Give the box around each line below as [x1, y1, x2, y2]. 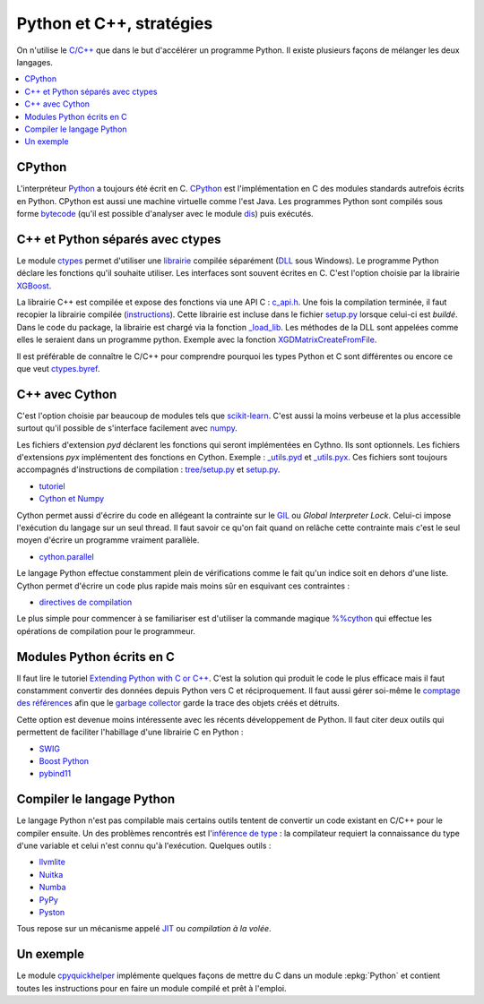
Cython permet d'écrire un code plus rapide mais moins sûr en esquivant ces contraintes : [16, 580, 350, 591]
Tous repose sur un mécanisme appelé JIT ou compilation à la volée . [16, 923, 272, 934]
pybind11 [39, 768, 72, 779]
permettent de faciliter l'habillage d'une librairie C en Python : [16, 726, 244, 738]
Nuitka [39, 869, 64, 880]
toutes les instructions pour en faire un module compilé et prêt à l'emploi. [16, 983, 287, 993]
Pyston [39, 907, 65, 918]
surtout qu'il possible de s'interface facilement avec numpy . [16, 423, 238, 433]
